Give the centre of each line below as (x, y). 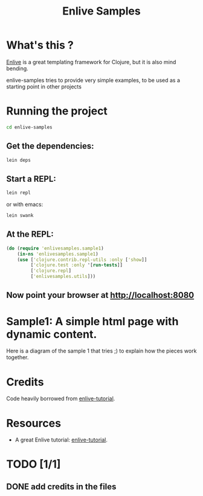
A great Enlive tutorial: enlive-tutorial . (61, 440)
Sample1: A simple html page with (92, 321)
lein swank (20, 216)
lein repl (19, 193)
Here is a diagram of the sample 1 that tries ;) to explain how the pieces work (101, 351)
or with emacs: (25, 205)
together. (18, 357)
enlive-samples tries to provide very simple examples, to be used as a (93, 80)
